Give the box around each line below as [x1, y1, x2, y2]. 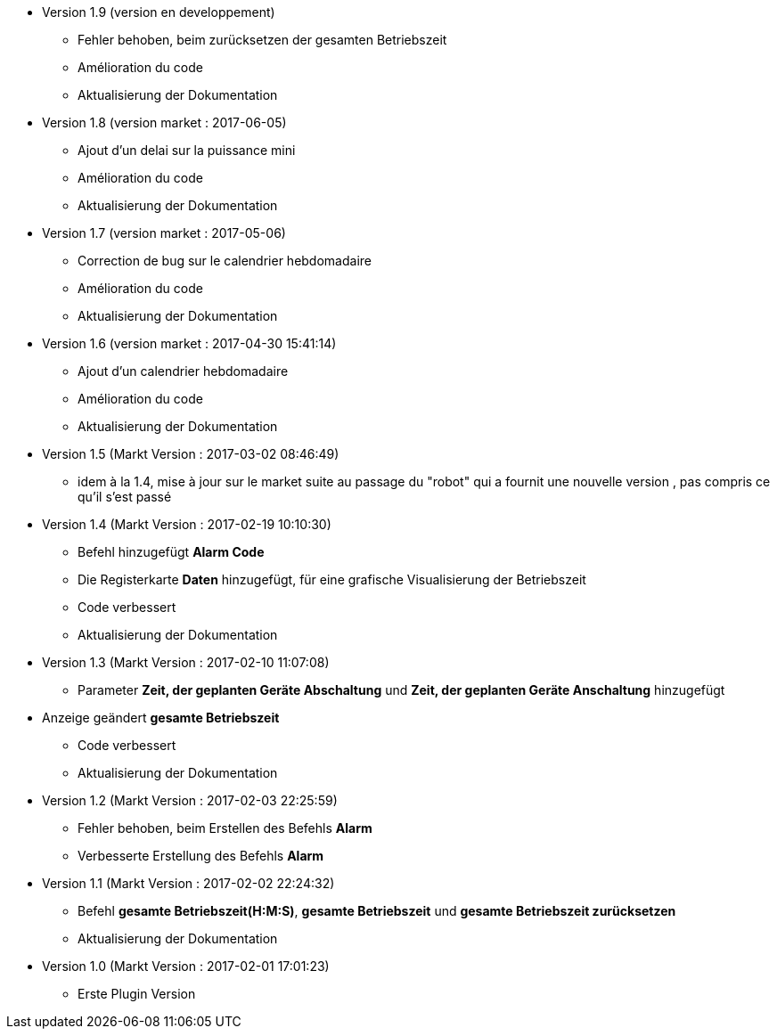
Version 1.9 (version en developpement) [42, 4, 275, 20]
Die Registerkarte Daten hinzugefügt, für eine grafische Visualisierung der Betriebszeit [78, 572, 586, 587]
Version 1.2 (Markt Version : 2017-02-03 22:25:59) [42, 793, 338, 808]
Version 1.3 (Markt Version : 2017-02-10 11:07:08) [42, 655, 330, 670]
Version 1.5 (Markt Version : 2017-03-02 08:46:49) [42, 446, 339, 461]
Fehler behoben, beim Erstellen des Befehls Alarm [78, 820, 372, 836]
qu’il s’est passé [78, 489, 172, 504]
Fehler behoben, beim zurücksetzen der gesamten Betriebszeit [78, 32, 447, 47]
